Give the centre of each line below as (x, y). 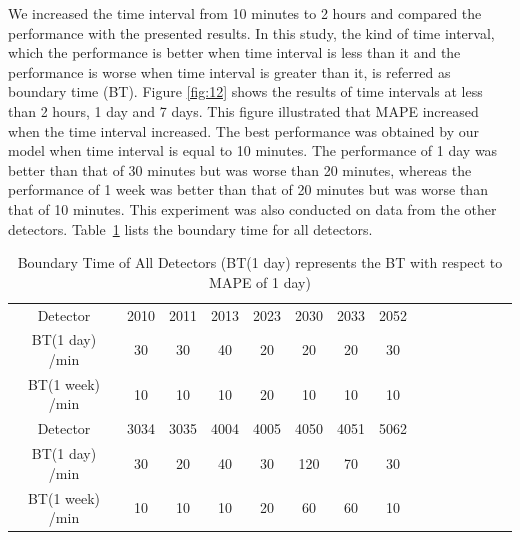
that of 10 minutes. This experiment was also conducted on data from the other (252, 208)
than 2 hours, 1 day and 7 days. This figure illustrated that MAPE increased (243, 110)
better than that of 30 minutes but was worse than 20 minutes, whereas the (240, 169)
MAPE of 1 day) (260, 281)
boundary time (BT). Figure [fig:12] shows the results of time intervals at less (245, 91)
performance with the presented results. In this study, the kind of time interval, (251, 32)
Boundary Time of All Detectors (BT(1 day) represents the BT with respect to (260, 262)
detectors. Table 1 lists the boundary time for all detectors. (190, 228)
